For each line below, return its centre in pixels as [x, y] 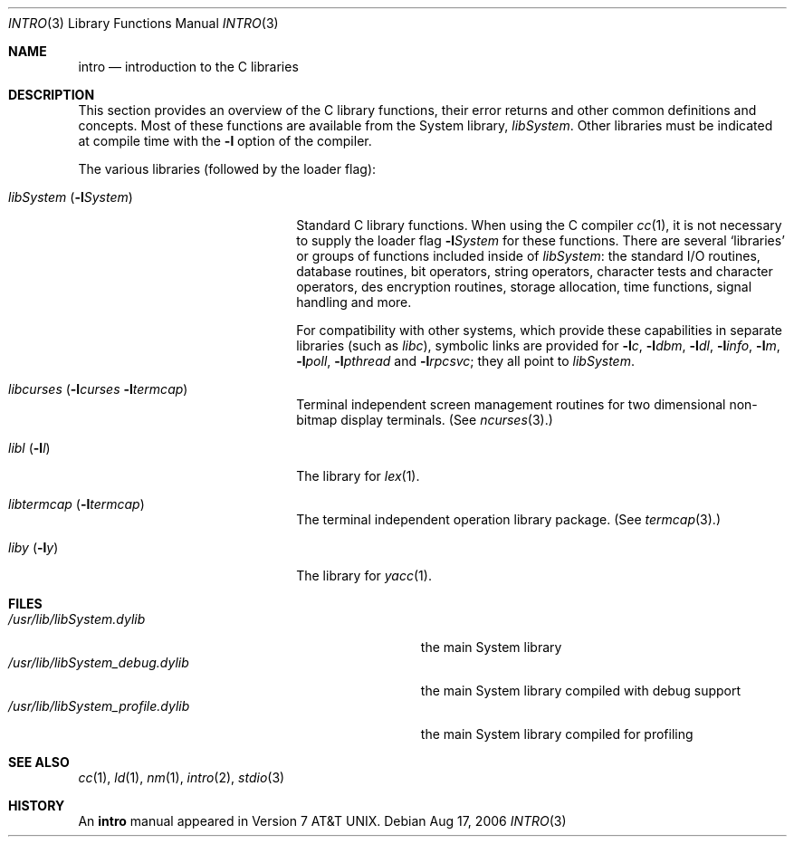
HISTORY [37, 806]
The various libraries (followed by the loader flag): [227, 169]
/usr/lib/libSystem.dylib [77, 619]
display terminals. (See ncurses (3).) [447, 420]
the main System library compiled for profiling [557, 734]
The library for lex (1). [358, 476]
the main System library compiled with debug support [581, 691]
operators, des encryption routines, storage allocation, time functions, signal [524, 287]
